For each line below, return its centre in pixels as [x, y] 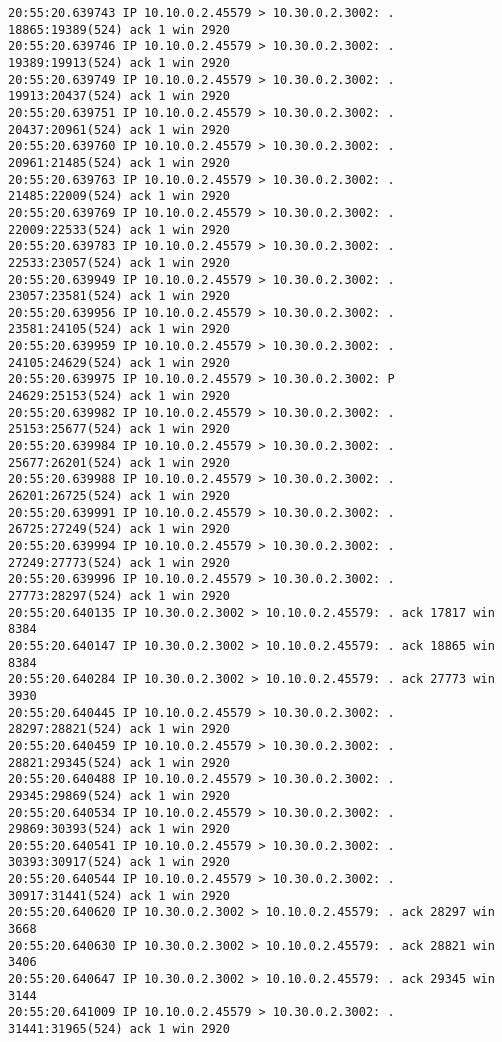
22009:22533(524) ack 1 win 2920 [119, 229]
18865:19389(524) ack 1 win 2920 [119, 29]
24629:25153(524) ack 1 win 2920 [119, 396]
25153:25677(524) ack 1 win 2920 [119, 429]
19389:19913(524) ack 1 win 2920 [119, 62]
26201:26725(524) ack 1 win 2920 [119, 496]
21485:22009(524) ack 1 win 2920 [119, 196]
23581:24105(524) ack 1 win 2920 [119, 329]
